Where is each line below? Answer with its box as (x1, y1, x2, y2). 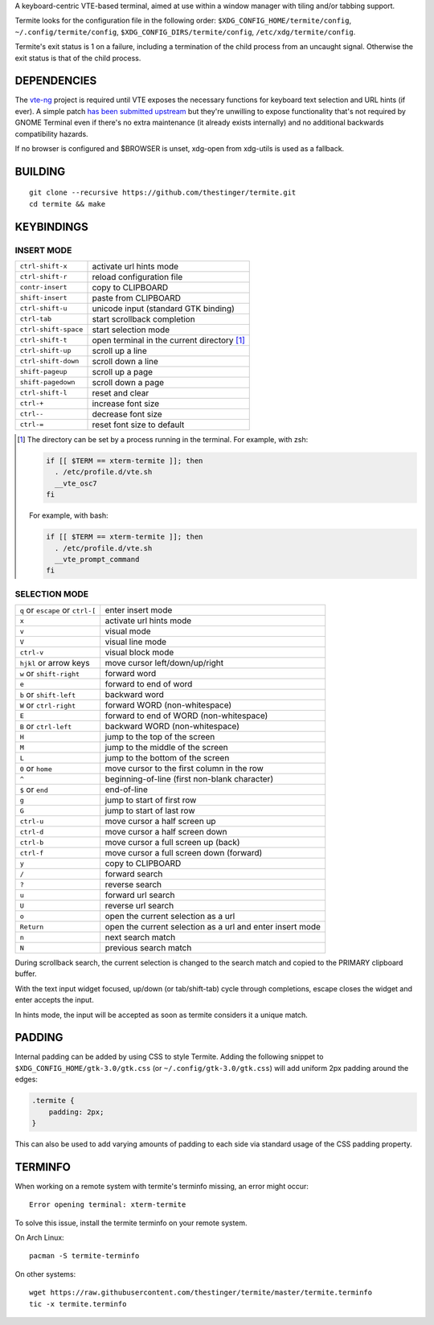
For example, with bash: (29, 511, 108, 520)
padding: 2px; (48, 1107, 104, 1117)
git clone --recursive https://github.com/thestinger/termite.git (29, 188, 297, 197)
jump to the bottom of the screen (104, 753, 230, 764)
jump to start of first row (104, 794, 197, 806)
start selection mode (92, 324, 170, 335)
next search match (104, 932, 176, 943)
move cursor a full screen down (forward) (104, 847, 263, 859)
